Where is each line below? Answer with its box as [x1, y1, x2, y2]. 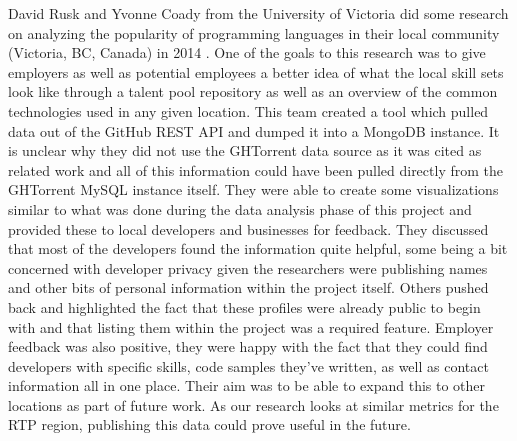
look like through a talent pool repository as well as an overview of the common [8, 81, 498, 102]
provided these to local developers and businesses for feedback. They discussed [8, 218, 489, 239]
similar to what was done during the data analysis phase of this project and [8, 198, 472, 219]
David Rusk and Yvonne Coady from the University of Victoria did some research [8, 3, 509, 23]
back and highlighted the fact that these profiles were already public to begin [8, 296, 481, 317]
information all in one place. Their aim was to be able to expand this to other [8, 375, 486, 396]
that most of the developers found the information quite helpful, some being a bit [8, 238, 508, 259]
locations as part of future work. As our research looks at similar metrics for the [8, 394, 499, 415]
